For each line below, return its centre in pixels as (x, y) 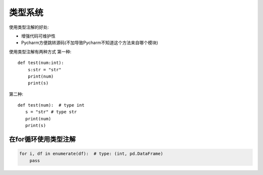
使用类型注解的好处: (29, 27)
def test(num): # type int (51, 105)
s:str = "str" (45, 70)
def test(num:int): (41, 63)
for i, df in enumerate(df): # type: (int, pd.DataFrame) (91, 154)
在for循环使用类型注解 (42, 139)
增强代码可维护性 (38, 36)
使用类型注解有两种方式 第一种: (40, 51)
